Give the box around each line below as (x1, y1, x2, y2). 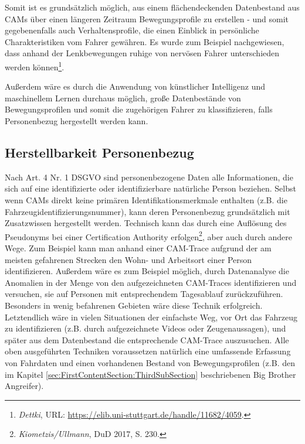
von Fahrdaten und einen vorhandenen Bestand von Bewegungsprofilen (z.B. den (5, 356, 295, 368)
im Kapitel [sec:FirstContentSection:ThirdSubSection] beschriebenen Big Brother (5, 368, 296, 380)
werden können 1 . (5, 59, 65, 73)
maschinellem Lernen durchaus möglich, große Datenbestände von (5, 91, 241, 104)
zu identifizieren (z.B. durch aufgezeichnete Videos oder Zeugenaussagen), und (5, 322, 286, 334)
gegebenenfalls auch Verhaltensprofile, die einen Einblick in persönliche (5, 24, 259, 36)
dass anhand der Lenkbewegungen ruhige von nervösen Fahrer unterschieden (5, 47, 280, 59)
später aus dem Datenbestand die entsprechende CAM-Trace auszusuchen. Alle (5, 333, 289, 346)
